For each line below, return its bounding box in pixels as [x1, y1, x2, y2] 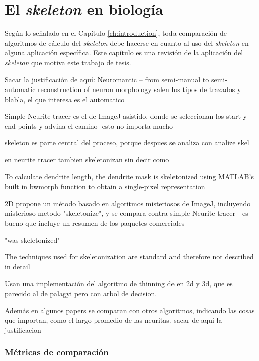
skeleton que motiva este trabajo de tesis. [5, 57, 131, 67]
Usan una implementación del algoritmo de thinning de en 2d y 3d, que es [5, 278, 233, 289]
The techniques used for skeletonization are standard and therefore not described [5, 251, 254, 262]
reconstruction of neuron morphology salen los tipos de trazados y [38, 84, 241, 95]
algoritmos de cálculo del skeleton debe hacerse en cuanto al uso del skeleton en [5, 37, 249, 48]
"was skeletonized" [5, 234, 60, 245]
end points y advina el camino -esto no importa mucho [5, 120, 174, 131]
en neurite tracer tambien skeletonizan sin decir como [5, 154, 169, 165]
